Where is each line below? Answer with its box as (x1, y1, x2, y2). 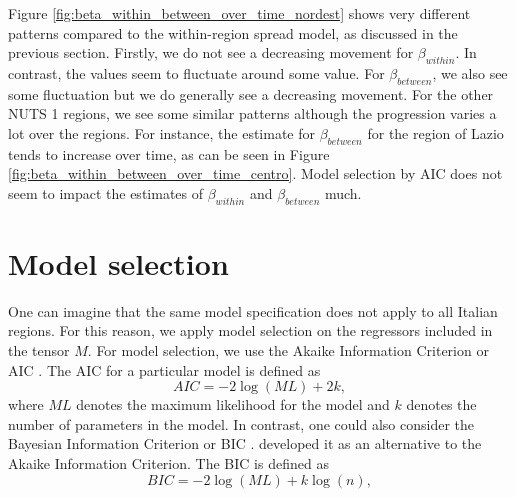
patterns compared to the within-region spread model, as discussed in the (8, 22, 458, 43)
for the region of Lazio (367, 122, 504, 143)
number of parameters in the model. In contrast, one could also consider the (8, 413, 474, 434)
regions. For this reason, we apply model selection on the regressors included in (8, 320, 493, 341)
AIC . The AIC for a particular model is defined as (8, 359, 321, 380)
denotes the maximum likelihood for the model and (76, 394, 390, 415)
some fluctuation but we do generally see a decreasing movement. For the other (8, 83, 494, 104)
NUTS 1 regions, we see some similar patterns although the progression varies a (8, 103, 497, 124)
